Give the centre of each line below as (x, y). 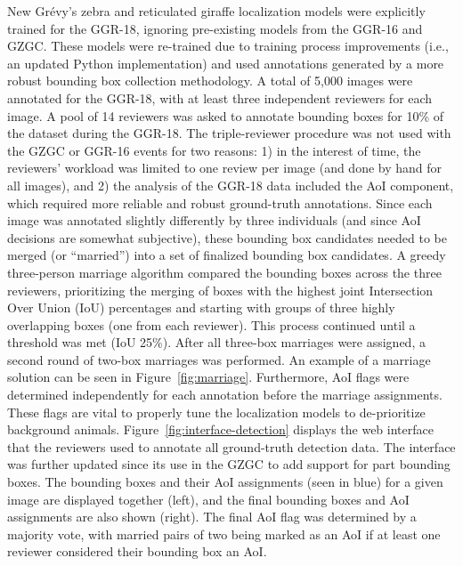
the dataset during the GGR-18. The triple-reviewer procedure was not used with (229, 133)
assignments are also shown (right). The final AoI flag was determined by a (212, 517)
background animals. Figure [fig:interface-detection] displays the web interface (220, 429)
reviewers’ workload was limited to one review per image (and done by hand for (225, 168)
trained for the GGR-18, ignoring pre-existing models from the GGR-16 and (215, 28)
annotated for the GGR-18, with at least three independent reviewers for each (220, 97)
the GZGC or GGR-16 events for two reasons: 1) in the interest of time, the (214, 150)
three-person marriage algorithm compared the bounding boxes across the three (224, 272)
